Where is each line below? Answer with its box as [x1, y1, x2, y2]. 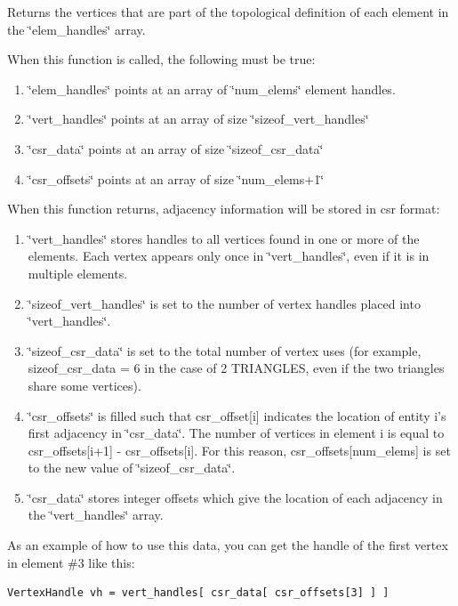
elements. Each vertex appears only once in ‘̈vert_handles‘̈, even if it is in [28, 246, 430, 265]
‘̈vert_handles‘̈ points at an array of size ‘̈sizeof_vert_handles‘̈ [28, 109, 369, 128]
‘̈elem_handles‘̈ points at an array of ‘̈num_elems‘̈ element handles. [28, 79, 396, 98]
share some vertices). [28, 376, 141, 394]
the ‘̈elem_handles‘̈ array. [7, 20, 146, 38]
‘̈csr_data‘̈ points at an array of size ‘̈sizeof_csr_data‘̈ [28, 139, 324, 158]
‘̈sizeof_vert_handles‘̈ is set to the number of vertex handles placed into [28, 294, 421, 312]
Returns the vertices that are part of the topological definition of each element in [7, 3, 449, 20]
